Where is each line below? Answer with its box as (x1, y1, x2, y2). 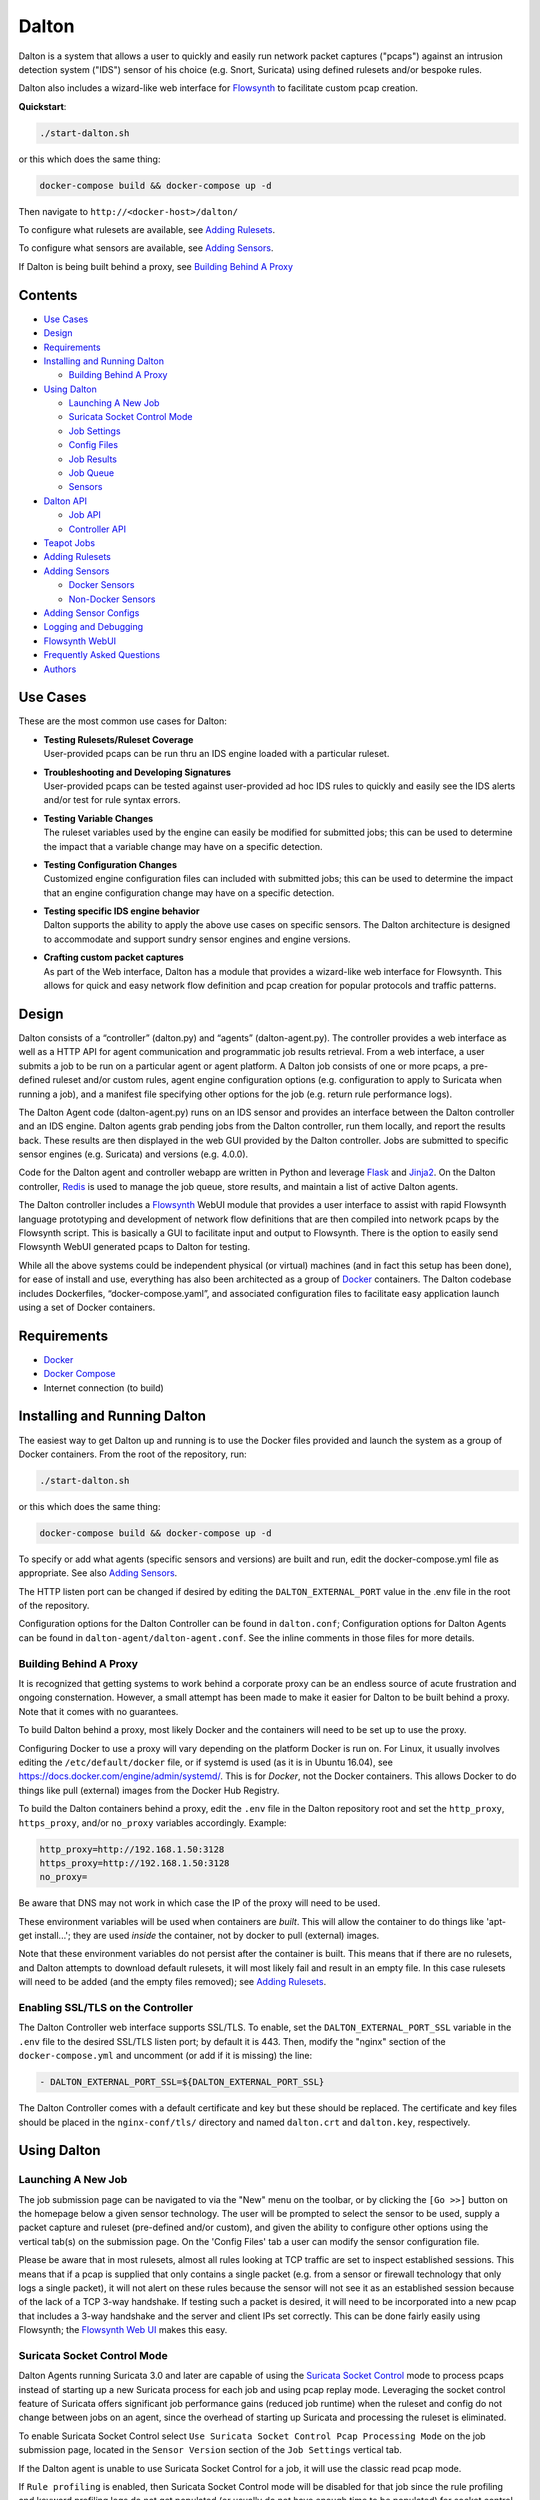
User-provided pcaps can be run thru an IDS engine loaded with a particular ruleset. (43, 748, 390, 760)
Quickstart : (18, 100, 67, 112)
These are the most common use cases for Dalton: (18, 715, 227, 727)
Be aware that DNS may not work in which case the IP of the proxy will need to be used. (18, 1897, 381, 1909)
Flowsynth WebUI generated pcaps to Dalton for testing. (18, 1241, 251, 1253)
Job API (68, 509, 102, 521)
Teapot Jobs (43, 536, 95, 549)
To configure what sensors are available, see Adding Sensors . (18, 242, 274, 254)
